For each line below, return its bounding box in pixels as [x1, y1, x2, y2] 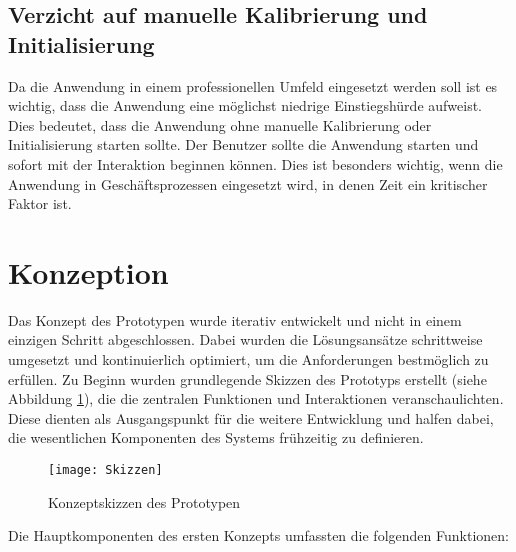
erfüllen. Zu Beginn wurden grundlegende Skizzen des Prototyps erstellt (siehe [8, 368, 487, 389]
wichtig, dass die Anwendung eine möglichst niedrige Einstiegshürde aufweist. [8, 95, 483, 116]
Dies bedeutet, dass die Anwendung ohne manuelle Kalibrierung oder [8, 114, 432, 135]
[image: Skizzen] [48, 463, 163, 478]
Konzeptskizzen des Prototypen [48, 491, 241, 512]
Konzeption [8, 251, 169, 292]
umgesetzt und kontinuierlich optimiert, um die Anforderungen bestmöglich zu [8, 349, 489, 370]
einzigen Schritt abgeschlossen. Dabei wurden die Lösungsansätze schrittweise [8, 329, 483, 350]
